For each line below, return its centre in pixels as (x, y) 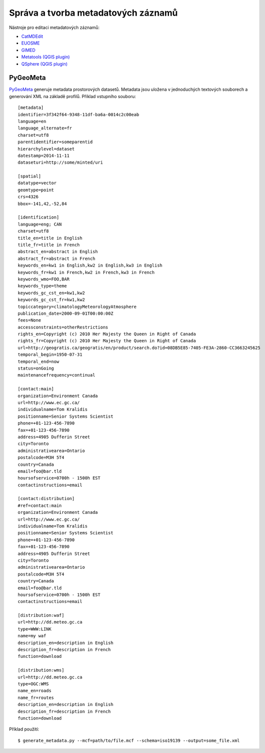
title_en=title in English (50, 238)
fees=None (29, 320)
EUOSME (31, 43)
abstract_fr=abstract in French (57, 258)
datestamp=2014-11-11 (44, 155)
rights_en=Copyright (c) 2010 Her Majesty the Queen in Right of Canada (107, 334)
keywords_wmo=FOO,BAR (44, 279)
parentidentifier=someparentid (55, 142)
